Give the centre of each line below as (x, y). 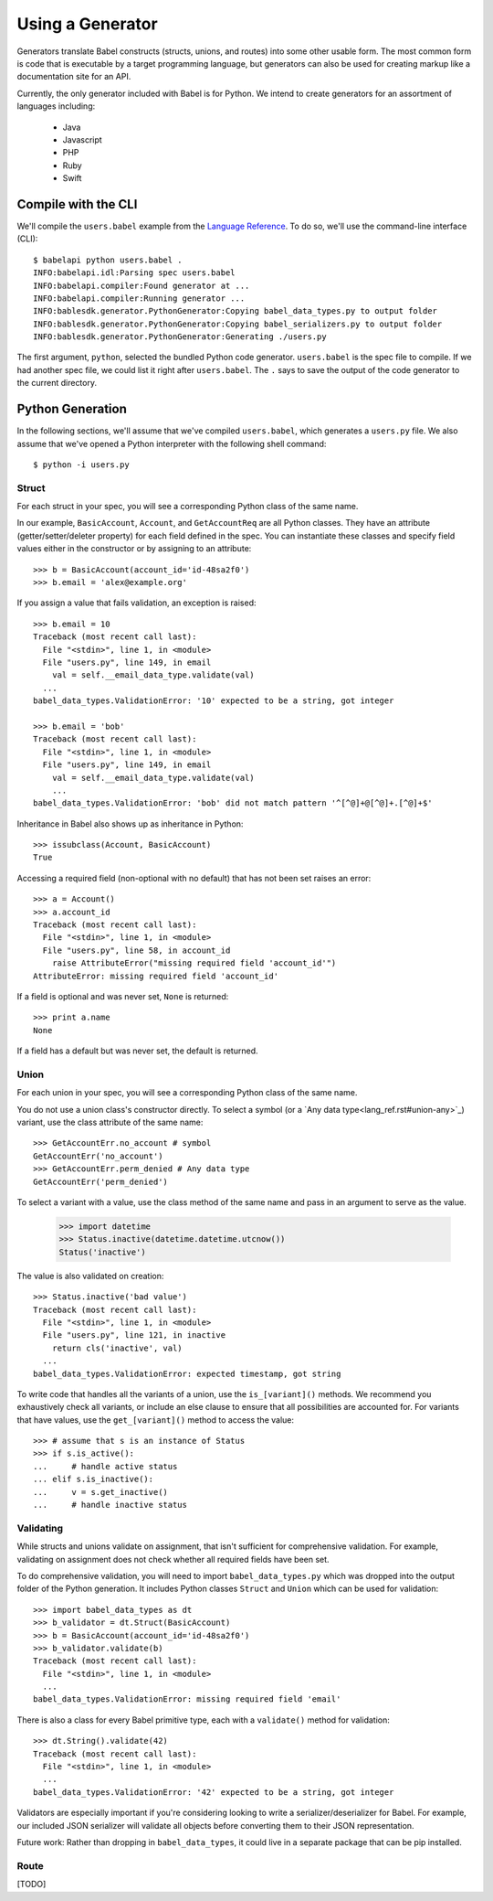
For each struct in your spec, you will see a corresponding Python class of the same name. (188, 507)
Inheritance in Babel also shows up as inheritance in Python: (130, 824)
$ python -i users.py (81, 465)
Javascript (82, 139)
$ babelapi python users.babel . (108, 260)
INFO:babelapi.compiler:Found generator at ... (142, 285)
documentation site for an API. (74, 77)
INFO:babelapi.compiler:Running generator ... (139, 298)
